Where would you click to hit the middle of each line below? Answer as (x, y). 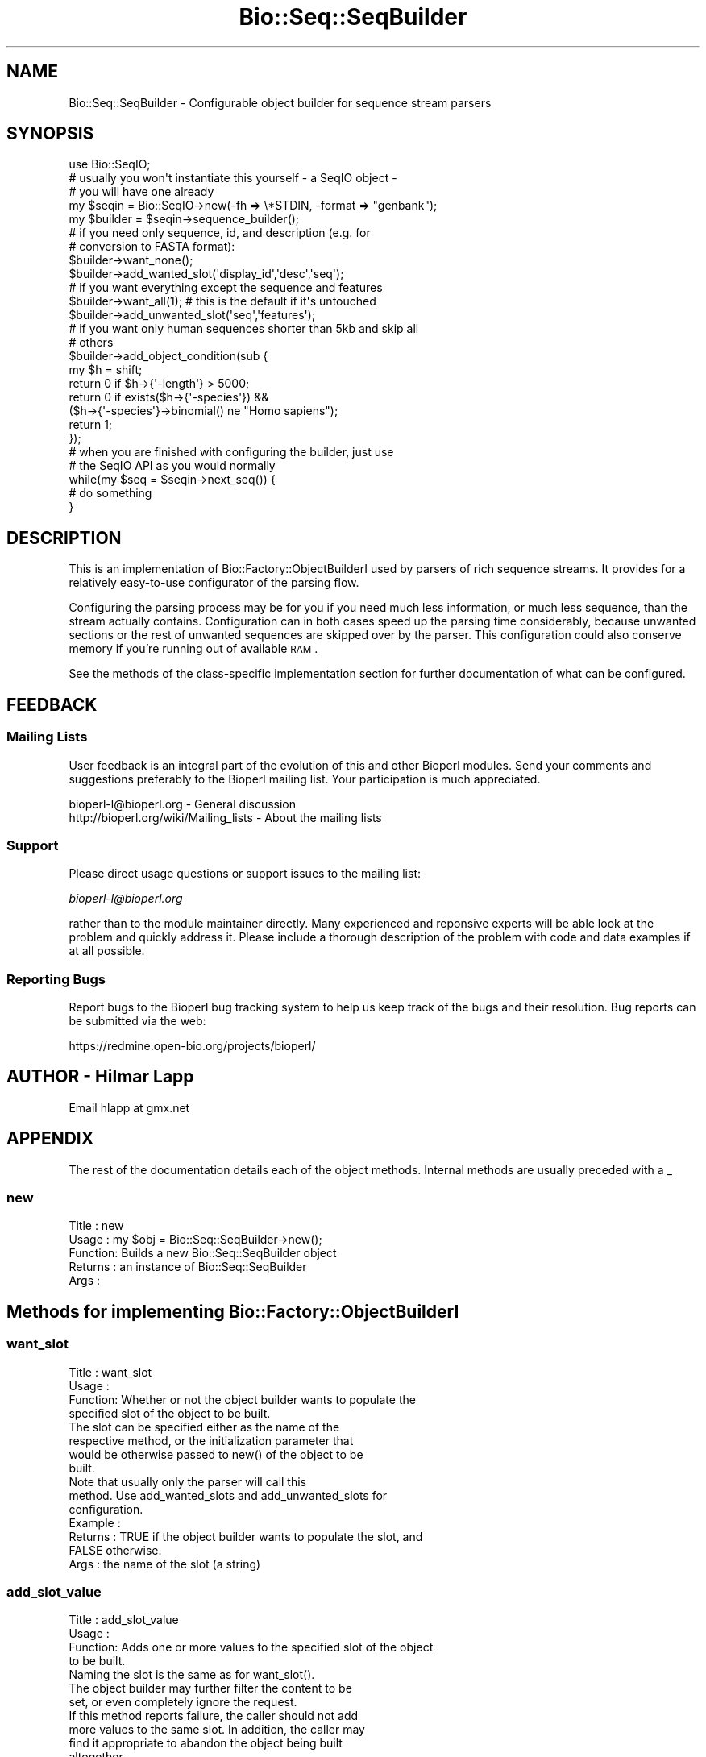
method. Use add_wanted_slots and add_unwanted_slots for (228, 1495)
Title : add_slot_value (124, 1620)
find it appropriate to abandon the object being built (206, 1743)
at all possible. (107, 951)
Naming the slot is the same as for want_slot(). (192, 1675)
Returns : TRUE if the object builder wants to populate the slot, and (246, 1536)
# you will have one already (141, 192)
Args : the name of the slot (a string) (165, 1564)
